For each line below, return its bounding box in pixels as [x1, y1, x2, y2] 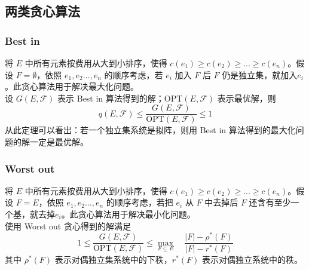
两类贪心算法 [5, 2, 80, 20]
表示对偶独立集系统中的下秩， [54, 253, 172, 266]
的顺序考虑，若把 [106, 196, 173, 208]
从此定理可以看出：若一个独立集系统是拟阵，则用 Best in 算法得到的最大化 [5, 124, 296, 136]
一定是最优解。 [29, 136, 88, 148]
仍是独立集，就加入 [222, 68, 298, 81]
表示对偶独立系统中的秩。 [201, 253, 302, 266]
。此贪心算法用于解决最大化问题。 [5, 80, 139, 93]
